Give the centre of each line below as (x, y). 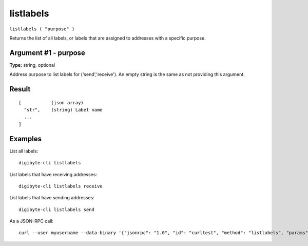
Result (20, 89)
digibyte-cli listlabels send (57, 210)
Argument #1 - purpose (47, 53)
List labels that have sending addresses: (52, 198)
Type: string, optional (32, 65)
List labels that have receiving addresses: (53, 174)
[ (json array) (51, 102)
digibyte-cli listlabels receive (61, 186)
